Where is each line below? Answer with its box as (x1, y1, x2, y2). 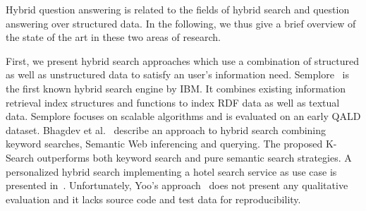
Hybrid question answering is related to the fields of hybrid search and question (6, 2, 350, 16)
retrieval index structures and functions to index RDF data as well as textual (6, 95, 340, 109)
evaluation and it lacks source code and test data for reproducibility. (6, 191, 301, 206)
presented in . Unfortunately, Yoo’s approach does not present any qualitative (6, 178, 348, 193)
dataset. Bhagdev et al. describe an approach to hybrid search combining (6, 122, 327, 137)
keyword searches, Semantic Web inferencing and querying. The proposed (6, 136, 323, 151)
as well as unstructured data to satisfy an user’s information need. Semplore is (6, 67, 349, 82)
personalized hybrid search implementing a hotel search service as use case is (6, 164, 337, 179)
